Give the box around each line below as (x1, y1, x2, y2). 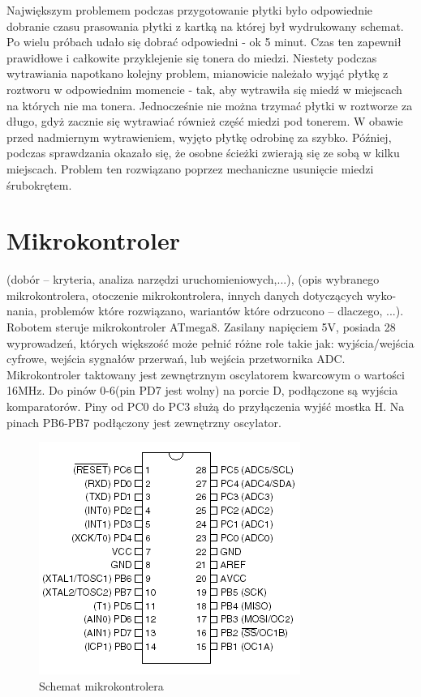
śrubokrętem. (6, 176, 72, 193)
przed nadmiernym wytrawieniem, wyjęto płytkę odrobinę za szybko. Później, (6, 128, 392, 145)
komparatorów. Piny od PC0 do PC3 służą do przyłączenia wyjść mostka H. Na (6, 398, 405, 414)
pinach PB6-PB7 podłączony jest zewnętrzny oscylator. (6, 413, 281, 430)
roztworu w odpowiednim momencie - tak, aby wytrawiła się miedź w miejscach (6, 80, 402, 97)
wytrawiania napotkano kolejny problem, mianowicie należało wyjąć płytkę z (6, 65, 389, 82)
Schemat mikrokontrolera (39, 677, 164, 694)
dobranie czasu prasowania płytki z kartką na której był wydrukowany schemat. (6, 17, 404, 34)
